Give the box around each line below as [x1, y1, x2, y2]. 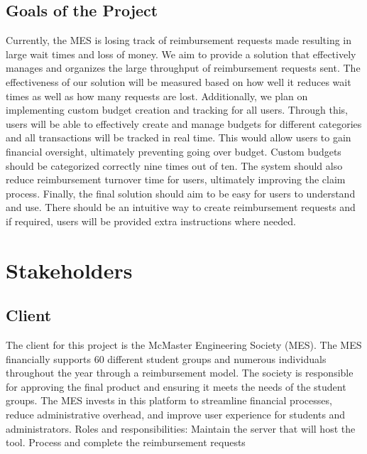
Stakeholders [6, 255, 133, 284]
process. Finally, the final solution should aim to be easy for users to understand [6, 185, 356, 200]
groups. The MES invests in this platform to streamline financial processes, [6, 393, 332, 408]
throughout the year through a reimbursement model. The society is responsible [6, 365, 354, 380]
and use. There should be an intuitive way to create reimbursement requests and [6, 200, 356, 215]
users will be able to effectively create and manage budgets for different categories [6, 116, 362, 131]
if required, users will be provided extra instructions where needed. [6, 213, 296, 228]
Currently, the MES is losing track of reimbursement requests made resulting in [6, 33, 352, 48]
